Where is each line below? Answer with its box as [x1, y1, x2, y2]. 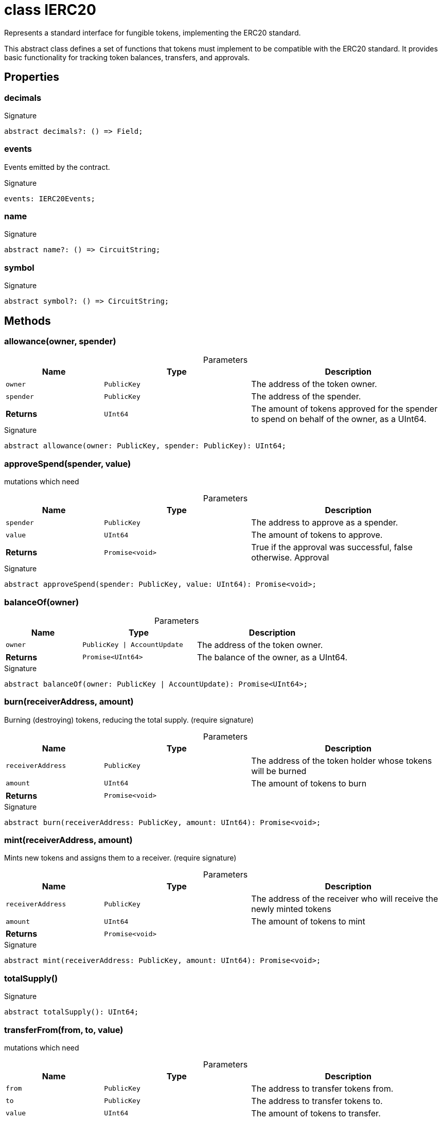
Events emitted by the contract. [4, 162, 110, 171]
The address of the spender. [251, 391, 361, 402]
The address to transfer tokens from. [251, 1083, 394, 1094]
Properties [4, 71, 59, 84]
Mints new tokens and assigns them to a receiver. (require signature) [4, 853, 237, 863]
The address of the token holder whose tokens [251, 755, 432, 766]
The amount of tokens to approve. [251, 530, 383, 540]
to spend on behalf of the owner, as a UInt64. [251, 414, 427, 425]
